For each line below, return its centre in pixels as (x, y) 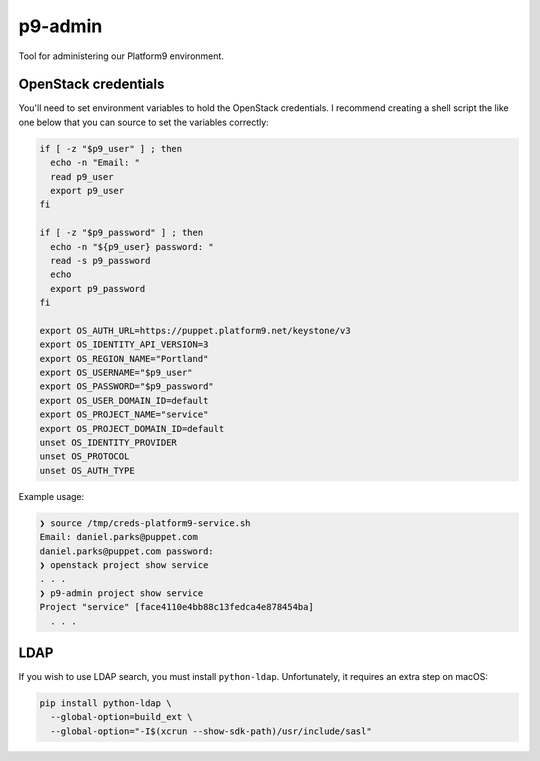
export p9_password (98, 288)
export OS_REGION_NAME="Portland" (124, 358)
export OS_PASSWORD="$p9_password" (126, 386)
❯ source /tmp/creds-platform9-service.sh (145, 523)
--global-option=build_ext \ (122, 717)
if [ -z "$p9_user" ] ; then (111, 148)
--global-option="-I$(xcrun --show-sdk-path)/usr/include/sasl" (211, 731)
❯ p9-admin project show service (121, 593)
